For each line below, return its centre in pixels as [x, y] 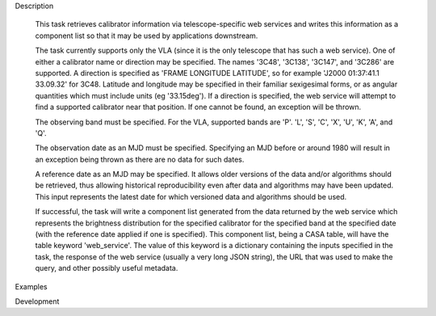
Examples [31, 286]
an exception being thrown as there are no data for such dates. [140, 159]
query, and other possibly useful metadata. [107, 268]
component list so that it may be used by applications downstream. [147, 36]
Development [37, 301]
